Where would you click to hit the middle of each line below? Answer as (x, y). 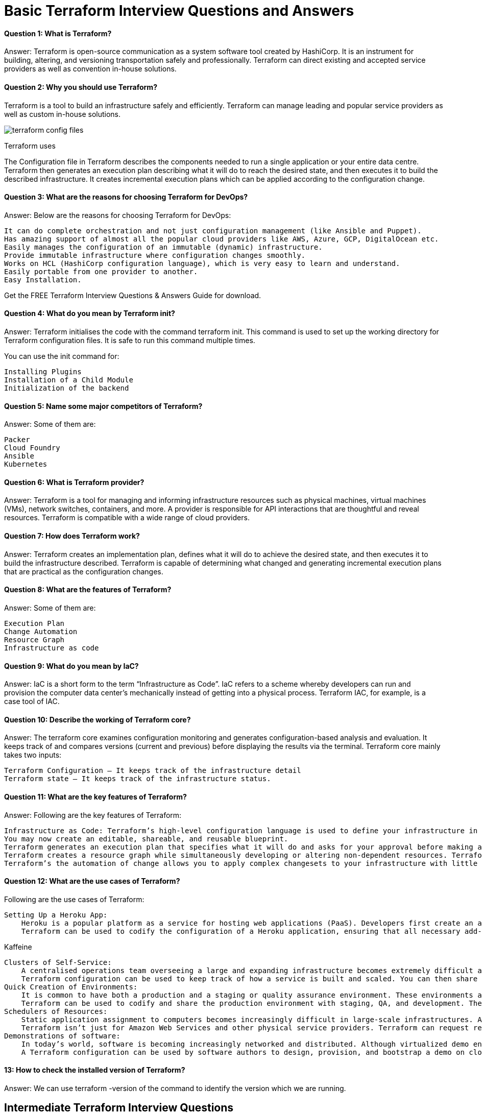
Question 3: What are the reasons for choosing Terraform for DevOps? (126, 197)
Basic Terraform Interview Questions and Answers (179, 11)
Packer (17, 440)
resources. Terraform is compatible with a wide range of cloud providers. (127, 518)
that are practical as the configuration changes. (84, 571)
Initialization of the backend (67, 388)
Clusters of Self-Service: (58, 962)
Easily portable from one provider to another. (101, 271)
